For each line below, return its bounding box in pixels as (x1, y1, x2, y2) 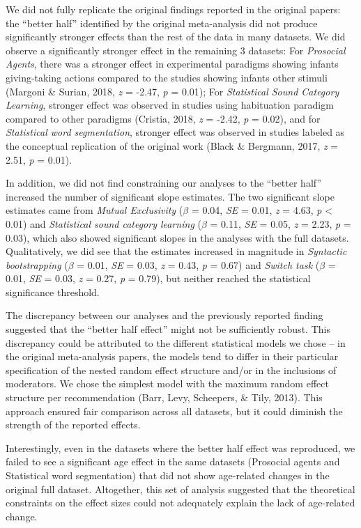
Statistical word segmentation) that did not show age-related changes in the (6, 468, 330, 482)
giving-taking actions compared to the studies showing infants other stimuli (6, 70, 328, 84)
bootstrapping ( (6, 257, 68, 272)
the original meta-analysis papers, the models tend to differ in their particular (6, 349, 339, 364)
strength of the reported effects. (6, 417, 141, 432)
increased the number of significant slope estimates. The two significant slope (6, 189, 335, 203)
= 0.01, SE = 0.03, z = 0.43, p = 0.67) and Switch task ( (77, 257, 320, 272)
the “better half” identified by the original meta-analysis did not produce (6, 15, 318, 30)
